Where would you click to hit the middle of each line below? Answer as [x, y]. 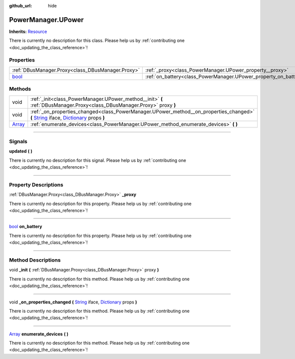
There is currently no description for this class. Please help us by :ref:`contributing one [97, 41]
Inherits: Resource [28, 31]
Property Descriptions [36, 184]
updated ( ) [21, 151]
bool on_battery [26, 227]
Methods [20, 89]
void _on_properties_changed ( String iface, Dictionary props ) [73, 302]
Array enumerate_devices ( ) [39, 334]
